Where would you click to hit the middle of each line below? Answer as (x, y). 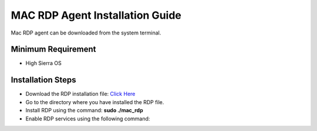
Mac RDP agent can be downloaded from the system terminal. (86, 33)
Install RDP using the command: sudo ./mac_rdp (84, 111)
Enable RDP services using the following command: (88, 118)
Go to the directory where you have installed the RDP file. (95, 102)
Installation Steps (43, 80)
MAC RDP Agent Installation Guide (96, 15)
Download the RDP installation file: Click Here (80, 94)
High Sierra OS (43, 63)
